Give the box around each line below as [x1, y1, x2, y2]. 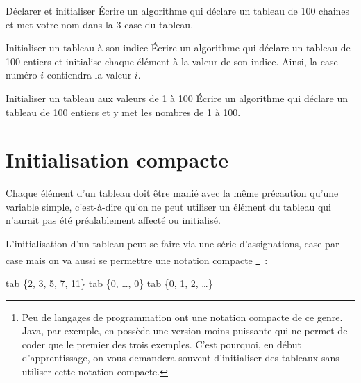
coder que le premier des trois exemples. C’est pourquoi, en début [22, 336, 302, 351]
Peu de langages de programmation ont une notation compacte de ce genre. [22, 309, 343, 324]
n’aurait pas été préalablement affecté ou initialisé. [6, 213, 221, 227]
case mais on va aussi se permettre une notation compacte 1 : [6, 250, 268, 267]
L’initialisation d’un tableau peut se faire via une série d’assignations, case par [6, 236, 339, 251]
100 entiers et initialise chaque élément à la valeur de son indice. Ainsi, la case [6, 54, 338, 68]
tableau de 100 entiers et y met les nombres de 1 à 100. [6, 104, 241, 119]
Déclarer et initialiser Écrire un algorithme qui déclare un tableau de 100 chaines [6, 3, 350, 17]
